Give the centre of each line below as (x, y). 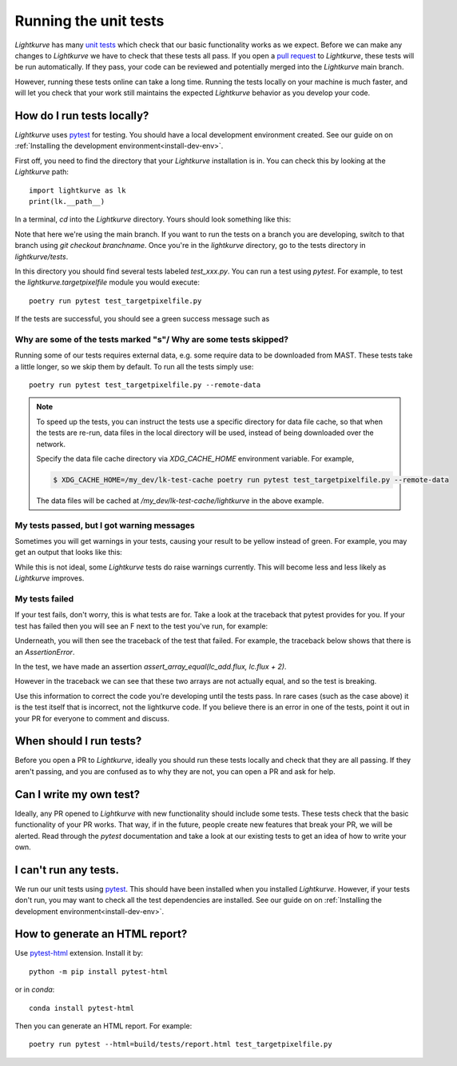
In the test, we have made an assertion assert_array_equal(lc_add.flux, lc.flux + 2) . (151, 666)
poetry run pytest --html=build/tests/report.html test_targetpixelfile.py (181, 1044)
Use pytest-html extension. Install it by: (79, 953)
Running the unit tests (89, 21)
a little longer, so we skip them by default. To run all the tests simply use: (134, 366)
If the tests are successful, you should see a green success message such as (142, 319)
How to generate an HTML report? (101, 934)
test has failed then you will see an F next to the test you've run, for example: (141, 626)
